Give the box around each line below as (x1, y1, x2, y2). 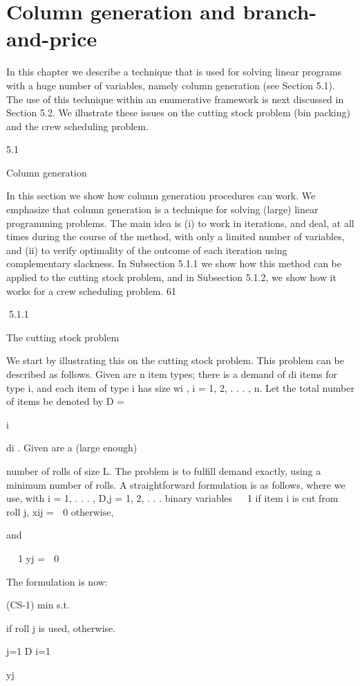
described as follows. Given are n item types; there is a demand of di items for (6, 367, 338, 381)
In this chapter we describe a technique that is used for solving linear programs (6, 64, 342, 79)
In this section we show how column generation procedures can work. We (6, 188, 316, 203)
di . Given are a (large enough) (6, 440, 138, 455)
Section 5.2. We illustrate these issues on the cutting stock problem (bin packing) (6, 105, 350, 120)
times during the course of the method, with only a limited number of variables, (6, 229, 345, 244)
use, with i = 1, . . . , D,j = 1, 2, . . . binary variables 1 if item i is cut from (6, 491, 339, 505)
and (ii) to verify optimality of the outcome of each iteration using (6, 242, 287, 257)
